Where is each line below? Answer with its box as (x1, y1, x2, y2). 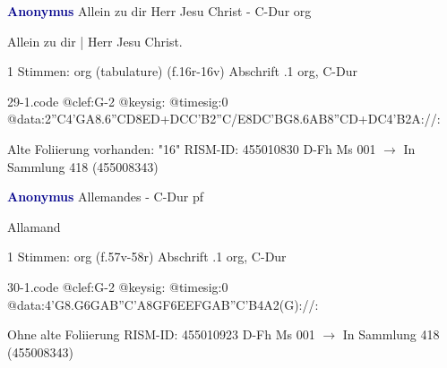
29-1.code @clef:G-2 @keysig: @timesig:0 (7, 91, 228, 110)
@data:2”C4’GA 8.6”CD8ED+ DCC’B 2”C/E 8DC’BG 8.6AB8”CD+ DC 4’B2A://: (7, 109, 441, 128)
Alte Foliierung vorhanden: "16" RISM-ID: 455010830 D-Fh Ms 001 (7, 139, 376, 158)
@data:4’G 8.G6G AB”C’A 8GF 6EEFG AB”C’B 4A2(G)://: (7, 295, 319, 313)
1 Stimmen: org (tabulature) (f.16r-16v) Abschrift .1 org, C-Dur (7, 62, 357, 81)
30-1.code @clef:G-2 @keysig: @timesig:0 (7, 277, 228, 295)
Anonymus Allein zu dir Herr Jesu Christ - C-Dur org (7, 2, 312, 20)
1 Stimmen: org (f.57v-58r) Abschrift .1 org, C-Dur (7, 247, 287, 266)
